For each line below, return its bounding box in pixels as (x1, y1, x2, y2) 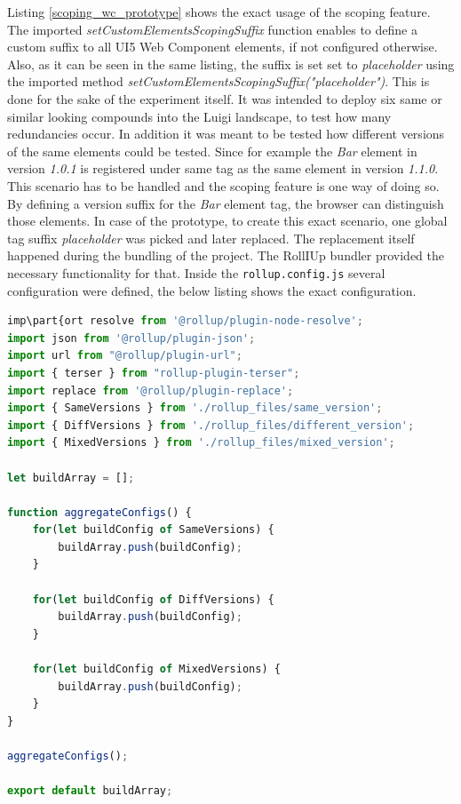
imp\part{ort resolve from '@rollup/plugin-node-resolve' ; (7, 314, 363, 328)
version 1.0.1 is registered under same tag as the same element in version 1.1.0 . (7, 159, 439, 178)
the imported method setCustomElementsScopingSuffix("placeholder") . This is (7, 72, 430, 91)
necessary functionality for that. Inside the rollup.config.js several (7, 263, 385, 282)
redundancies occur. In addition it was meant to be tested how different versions (7, 124, 445, 143)
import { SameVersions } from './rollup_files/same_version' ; (7, 402, 383, 415)
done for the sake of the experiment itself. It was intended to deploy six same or (7, 89, 442, 107)
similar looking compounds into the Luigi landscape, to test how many (7, 107, 392, 125)
